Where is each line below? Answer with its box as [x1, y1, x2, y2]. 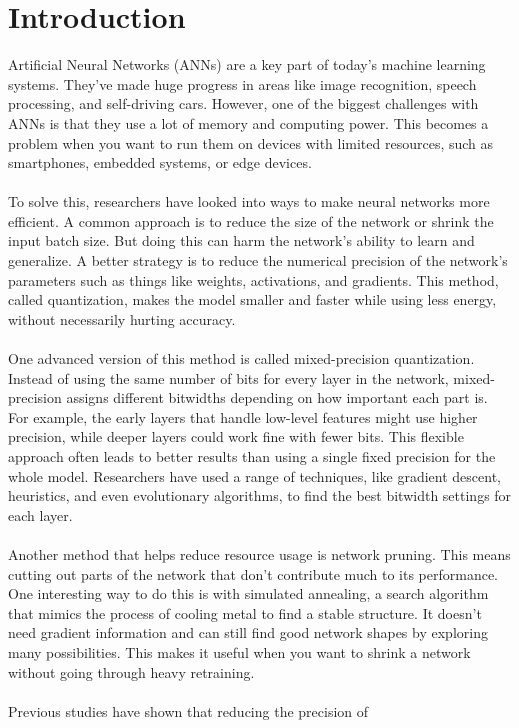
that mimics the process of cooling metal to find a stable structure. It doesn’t [8, 602, 482, 623]
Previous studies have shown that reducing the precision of [8, 700, 369, 721]
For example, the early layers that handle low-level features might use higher [8, 406, 478, 427]
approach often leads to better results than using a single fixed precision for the [8, 446, 496, 466]
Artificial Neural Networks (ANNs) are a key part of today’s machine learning [8, 54, 486, 75]
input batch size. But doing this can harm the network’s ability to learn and [8, 230, 475, 251]
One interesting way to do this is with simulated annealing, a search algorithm [8, 583, 489, 604]
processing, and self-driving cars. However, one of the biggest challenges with [8, 93, 479, 114]
